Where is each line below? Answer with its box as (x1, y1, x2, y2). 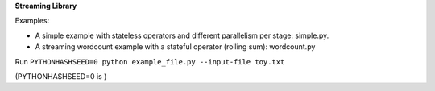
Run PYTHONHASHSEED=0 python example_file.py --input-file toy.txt (14, 56, 285, 66)
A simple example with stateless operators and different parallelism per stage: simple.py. (35, 31, 329, 40)
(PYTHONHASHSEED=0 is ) (14, 71, 107, 81)
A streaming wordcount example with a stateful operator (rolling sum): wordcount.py (35, 42, 316, 52)
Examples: (14, 16, 50, 26)
